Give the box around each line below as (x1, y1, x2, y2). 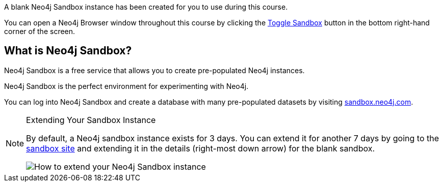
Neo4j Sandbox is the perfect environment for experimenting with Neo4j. (4, 81, 249, 90)
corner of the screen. (4, 27, 75, 36)
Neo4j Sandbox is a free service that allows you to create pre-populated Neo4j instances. (4, 66, 305, 75)
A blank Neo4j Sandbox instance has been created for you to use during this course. (4, 3, 288, 11)
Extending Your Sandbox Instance (26, 114, 156, 125)
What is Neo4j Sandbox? (4, 44, 132, 57)
